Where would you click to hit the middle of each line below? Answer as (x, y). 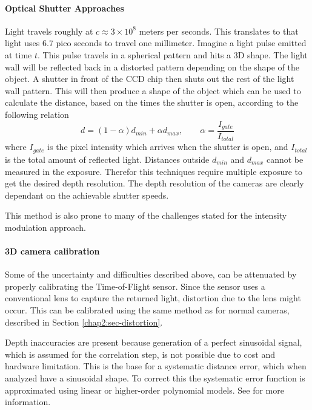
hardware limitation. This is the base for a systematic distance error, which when (156, 366)
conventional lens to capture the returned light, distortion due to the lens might (153, 298)
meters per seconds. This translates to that (219, 31)
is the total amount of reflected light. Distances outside (107, 159)
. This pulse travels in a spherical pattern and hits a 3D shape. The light (173, 54)
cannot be (285, 159)
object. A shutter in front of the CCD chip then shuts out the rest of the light (150, 79)
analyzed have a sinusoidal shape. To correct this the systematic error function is (155, 378)
